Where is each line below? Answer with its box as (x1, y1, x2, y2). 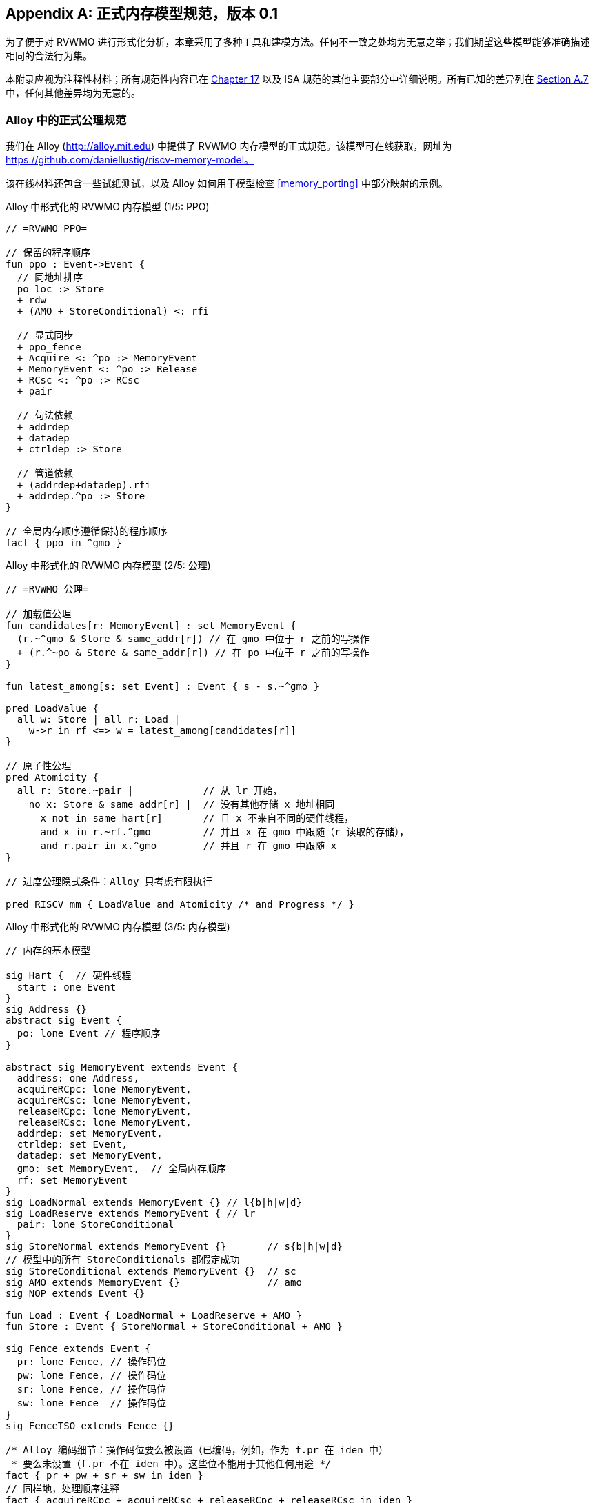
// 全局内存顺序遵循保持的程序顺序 (6, 526, 168, 537)
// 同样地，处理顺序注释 (6, 1483, 120, 1495)
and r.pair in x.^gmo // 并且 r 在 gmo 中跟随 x (40, 840, 337, 852)
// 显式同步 (17, 330, 74, 341)
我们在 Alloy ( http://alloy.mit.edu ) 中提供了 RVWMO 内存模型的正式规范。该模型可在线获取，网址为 (6, 140, 452, 152)
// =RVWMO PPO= (6, 223, 88, 235)
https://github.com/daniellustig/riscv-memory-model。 (6, 154, 254, 166)
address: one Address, (17, 1073, 139, 1084)
